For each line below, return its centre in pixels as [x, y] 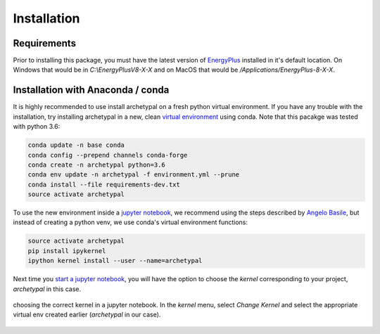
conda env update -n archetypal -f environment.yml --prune [134, 175]
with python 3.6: [37, 127]
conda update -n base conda [76, 145]
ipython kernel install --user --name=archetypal [115, 261]
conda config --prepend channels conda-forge [108, 155]
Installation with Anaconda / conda [91, 90]
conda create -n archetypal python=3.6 [96, 165]
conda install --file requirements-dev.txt [104, 184]
